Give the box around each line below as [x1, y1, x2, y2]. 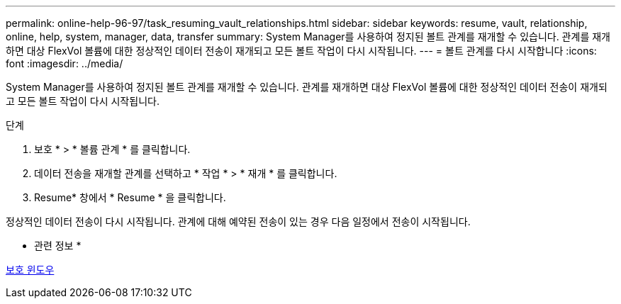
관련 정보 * [34, 240, 82, 252]
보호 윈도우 [6, 264, 55, 276]
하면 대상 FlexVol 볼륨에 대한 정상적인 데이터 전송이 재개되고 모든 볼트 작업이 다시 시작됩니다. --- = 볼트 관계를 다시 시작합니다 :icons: [6, 45, 597, 57]
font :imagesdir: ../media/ [6, 57, 123, 69]
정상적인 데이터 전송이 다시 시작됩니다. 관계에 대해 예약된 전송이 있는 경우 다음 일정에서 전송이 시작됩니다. [6, 215, 471, 227]
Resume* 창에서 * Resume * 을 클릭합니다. [34, 191, 226, 203]
